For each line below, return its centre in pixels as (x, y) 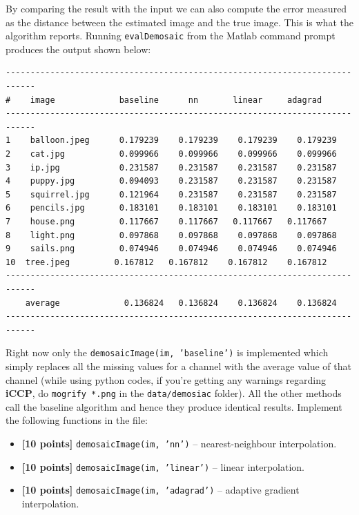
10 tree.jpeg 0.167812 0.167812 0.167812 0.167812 (166, 262)
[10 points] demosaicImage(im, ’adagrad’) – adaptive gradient (161, 490)
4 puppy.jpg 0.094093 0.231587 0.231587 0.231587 (171, 181)
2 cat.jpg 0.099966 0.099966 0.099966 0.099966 (171, 154)
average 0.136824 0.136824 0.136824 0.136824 (181, 303)
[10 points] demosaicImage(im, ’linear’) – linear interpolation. (163, 466)
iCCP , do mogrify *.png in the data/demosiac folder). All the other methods (174, 393)
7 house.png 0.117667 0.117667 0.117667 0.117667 (166, 221)
